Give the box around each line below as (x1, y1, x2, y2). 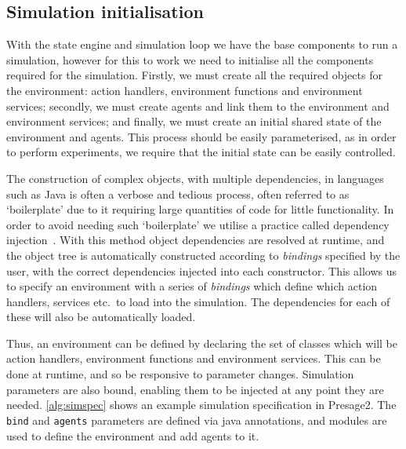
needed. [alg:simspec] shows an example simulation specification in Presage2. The (6, 396, 397, 413)
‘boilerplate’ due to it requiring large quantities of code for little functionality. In (6, 201, 394, 217)
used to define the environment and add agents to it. (6, 427, 259, 444)
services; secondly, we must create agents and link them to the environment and (6, 97, 390, 114)
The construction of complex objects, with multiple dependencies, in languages (6, 170, 384, 186)
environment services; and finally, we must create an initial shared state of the (6, 113, 382, 130)
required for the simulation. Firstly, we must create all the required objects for (6, 67, 382, 83)
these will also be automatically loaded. (6, 308, 196, 325)
